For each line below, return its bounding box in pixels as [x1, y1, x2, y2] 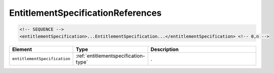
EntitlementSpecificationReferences [9, 7, 162, 18]
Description [151, 46, 179, 53]
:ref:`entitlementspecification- [76, 52, 145, 59]
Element [12, 46, 32, 53]
